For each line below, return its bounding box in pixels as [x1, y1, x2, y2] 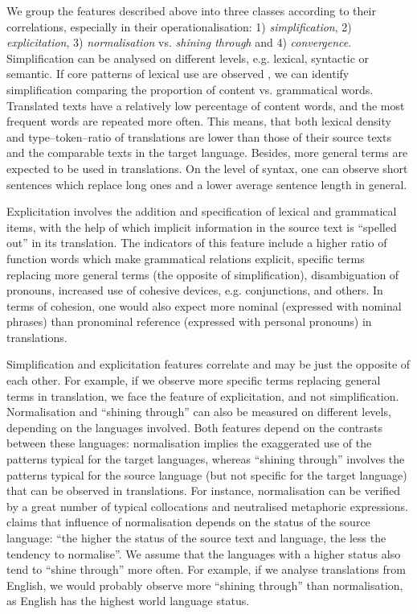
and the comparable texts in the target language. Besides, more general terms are [6, 144, 408, 161]
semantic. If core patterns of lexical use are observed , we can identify [6, 65, 350, 82]
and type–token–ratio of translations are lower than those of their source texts [6, 128, 391, 145]
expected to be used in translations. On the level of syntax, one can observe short [6, 159, 408, 176]
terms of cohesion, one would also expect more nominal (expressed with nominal [6, 297, 402, 314]
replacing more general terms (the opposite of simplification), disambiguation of [6, 266, 399, 282]
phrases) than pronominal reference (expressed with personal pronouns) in [6, 313, 372, 330]
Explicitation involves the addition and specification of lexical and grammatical [6, 203, 397, 220]
